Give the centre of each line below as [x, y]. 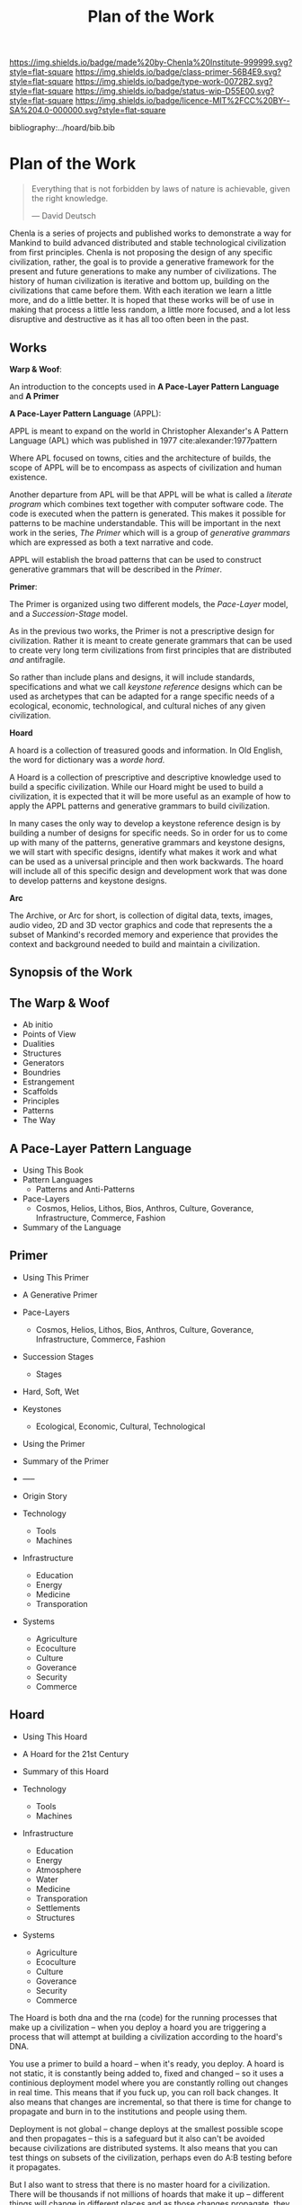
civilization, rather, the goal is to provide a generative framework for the [142, 262]
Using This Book [53, 1170]
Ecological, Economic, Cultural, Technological [120, 1426]
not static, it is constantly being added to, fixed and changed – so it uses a [147, 2073]
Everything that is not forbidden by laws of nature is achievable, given [160, 189]
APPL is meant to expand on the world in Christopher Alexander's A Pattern [149, 431]
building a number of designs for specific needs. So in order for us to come [148, 833]
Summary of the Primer [66, 1461]
